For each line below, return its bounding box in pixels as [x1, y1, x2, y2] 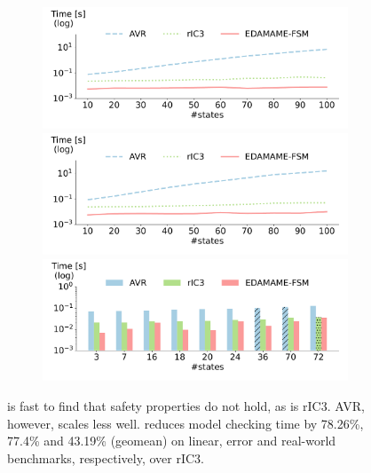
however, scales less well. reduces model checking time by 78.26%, [7, 414, 364, 432]
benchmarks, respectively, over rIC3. [7, 448, 204, 467]
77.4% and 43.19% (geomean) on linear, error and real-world [7, 431, 336, 450]
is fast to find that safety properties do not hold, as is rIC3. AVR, [7, 396, 365, 414]
